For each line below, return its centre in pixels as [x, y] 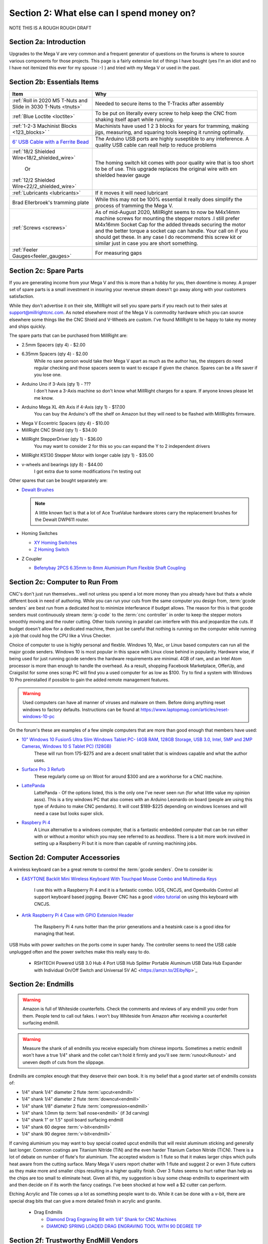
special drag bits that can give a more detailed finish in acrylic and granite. [85, 1201]
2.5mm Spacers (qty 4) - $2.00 [53, 345]
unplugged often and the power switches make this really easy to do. [80, 952]
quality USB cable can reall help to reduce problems [156, 145]
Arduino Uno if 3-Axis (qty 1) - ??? [56, 384]
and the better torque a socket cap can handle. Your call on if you [171, 231]
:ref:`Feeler [25, 250]
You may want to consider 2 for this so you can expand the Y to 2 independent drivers [122, 446]
